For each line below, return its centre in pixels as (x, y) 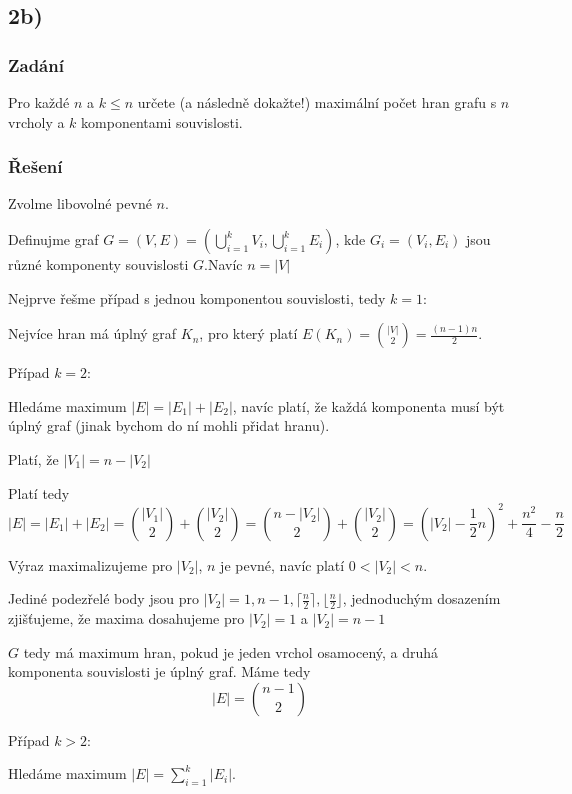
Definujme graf (53, 239)
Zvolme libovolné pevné (80, 203)
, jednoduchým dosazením (421, 598)
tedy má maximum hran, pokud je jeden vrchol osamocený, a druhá (231, 651)
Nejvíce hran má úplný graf (92, 333)
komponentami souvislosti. (162, 121)
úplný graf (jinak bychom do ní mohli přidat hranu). (169, 425)
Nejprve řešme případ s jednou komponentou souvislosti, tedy (197, 297)
